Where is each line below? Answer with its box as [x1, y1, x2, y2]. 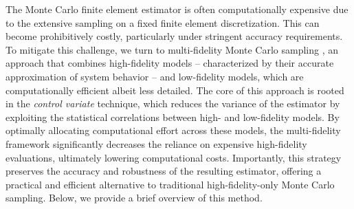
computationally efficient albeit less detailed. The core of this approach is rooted [5, 82, 344, 97]
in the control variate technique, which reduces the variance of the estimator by [5, 96, 340, 111]
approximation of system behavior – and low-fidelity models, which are [5, 69, 304, 83]
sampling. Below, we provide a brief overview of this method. [5, 190, 263, 205]
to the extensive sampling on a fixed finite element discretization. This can [5, 15, 320, 30]
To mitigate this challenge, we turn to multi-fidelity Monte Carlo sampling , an [5, 42, 339, 56]
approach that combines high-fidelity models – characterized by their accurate [5, 56, 334, 70]
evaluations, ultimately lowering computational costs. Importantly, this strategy [5, 150, 342, 164]
